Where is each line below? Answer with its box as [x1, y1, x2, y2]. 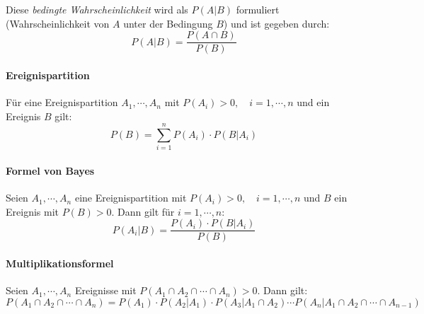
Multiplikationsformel [6, 256, 114, 270]
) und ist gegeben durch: [223, 16, 330, 30]
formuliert [236, 2, 280, 16]
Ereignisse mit [74, 283, 137, 298]
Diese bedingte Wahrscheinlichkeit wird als [6, 2, 188, 16]
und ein [297, 95, 330, 110]
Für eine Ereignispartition [6, 95, 118, 110]
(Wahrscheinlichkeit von [6, 16, 110, 30]
